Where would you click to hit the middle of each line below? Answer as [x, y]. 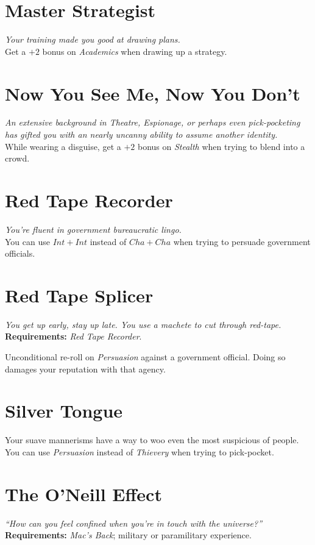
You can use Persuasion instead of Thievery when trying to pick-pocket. [140, 451]
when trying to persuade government [242, 241]
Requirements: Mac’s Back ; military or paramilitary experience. [128, 535]
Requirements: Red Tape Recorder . [73, 336]
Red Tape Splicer [79, 295]
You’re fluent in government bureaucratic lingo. [93, 229]
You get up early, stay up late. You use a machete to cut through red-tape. [143, 324]
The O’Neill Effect [83, 493]
